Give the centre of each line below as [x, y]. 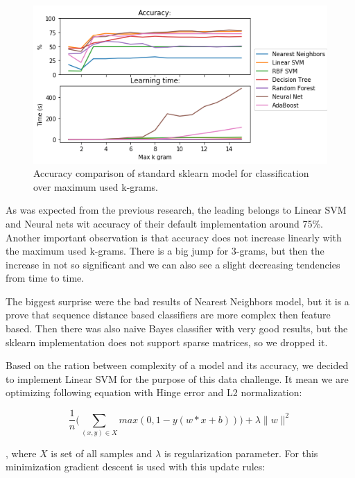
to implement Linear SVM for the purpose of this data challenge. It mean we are [177, 378]
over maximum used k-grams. [96, 186]
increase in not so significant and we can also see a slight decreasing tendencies [173, 264]
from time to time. [45, 278]
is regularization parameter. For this [241, 453]
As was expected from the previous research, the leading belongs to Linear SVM [176, 210]
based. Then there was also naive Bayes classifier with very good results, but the [177, 328]
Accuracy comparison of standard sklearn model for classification [171, 173]
